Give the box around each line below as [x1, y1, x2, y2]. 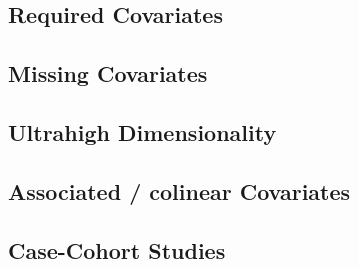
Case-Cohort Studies [8, 234, 226, 265]
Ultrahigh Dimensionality [8, 116, 277, 147]
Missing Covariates [8, 58, 208, 89]
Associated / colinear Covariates [8, 175, 351, 206]
